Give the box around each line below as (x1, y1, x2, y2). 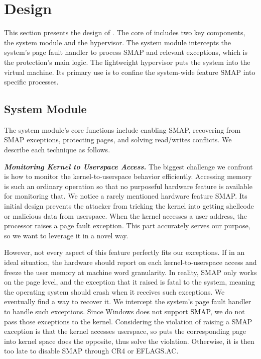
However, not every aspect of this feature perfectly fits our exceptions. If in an (4, 247, 245, 257)
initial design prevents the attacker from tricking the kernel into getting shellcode (4, 201, 254, 211)
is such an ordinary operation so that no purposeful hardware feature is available (4, 181, 252, 191)
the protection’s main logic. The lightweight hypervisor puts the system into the (4, 56, 250, 67)
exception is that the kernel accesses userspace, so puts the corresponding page (4, 326, 246, 336)
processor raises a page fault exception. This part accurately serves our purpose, (4, 220, 250, 231)
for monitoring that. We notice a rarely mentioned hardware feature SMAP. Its (4, 191, 247, 201)
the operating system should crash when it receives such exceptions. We (4, 286, 225, 297)
